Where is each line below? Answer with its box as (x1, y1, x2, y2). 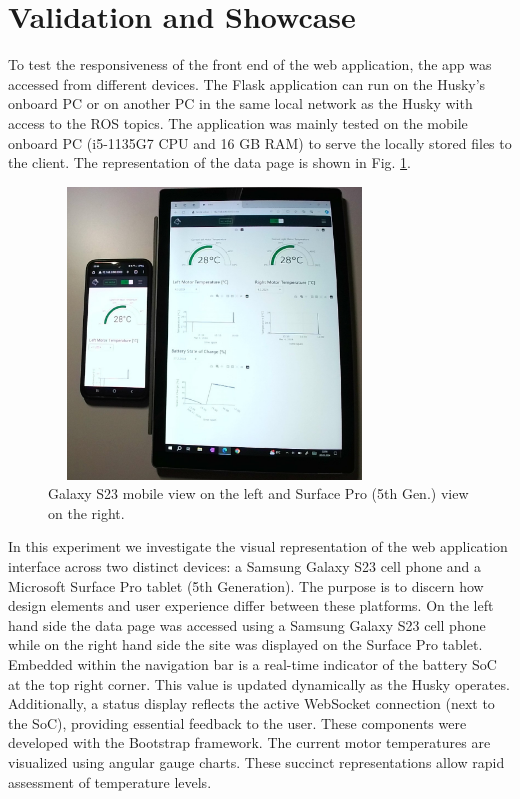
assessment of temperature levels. (8, 771, 212, 792)
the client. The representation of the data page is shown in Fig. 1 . (8, 152, 412, 173)
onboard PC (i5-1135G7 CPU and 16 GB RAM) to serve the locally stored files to (8, 132, 512, 153)
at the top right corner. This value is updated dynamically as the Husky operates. (8, 673, 510, 694)
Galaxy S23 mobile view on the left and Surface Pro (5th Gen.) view (48, 483, 469, 504)
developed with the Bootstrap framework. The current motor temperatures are (8, 732, 491, 753)
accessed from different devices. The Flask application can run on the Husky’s (8, 73, 486, 94)
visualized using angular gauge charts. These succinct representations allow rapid (8, 751, 505, 772)
